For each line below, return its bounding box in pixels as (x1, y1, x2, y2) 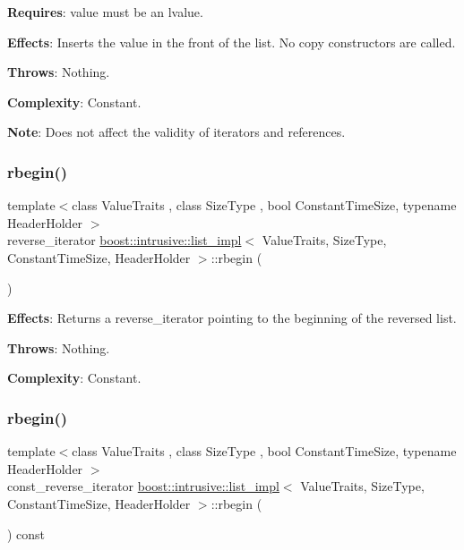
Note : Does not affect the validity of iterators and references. (7, 123, 346, 141)
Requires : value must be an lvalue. (7, 3, 203, 21)
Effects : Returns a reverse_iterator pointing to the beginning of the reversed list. (7, 309, 457, 327)
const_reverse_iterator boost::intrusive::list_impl (7, 477, 279, 495)
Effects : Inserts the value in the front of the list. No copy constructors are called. (7, 32, 456, 51)
